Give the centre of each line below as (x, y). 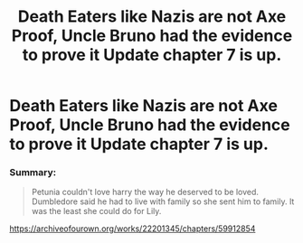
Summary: (33, 173)
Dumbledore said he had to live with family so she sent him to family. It (163, 201)
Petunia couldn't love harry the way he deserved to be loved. (145, 192)
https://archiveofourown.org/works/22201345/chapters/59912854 (133, 229)
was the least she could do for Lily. (96, 211)
